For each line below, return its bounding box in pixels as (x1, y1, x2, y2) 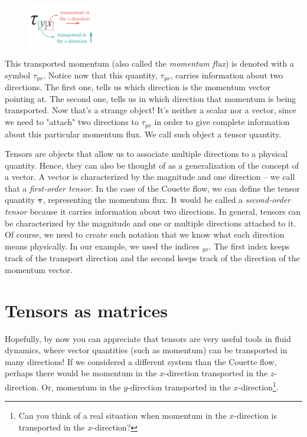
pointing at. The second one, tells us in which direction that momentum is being (5, 92, 296, 104)
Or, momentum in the (41, 380, 121, 393)
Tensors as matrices (5, 298, 168, 322)
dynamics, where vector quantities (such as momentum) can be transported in (5, 344, 288, 356)
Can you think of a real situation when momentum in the (18, 409, 227, 422)
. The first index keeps (208, 239, 290, 252)
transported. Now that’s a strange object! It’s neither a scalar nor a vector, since (5, 104, 296, 116)
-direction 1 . (238, 379, 279, 393)
